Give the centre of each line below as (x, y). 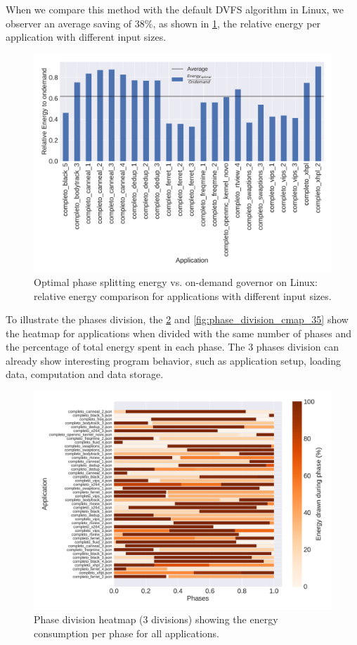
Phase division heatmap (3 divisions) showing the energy (156, 619)
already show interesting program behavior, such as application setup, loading (174, 360)
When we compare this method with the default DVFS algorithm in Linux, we (175, 9)
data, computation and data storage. (85, 374)
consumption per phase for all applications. (127, 633)
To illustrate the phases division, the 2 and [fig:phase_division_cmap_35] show (177, 319)
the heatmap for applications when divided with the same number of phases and (178, 333)
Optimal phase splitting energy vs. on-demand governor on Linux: (176, 281)
